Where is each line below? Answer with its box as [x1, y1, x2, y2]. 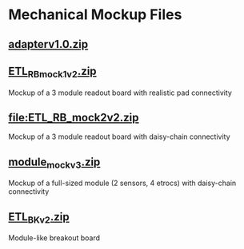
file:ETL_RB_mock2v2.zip [8, 110, 139, 125]
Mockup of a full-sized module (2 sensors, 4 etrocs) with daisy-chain [8, 178, 237, 188]
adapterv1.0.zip [8, 38, 89, 51]
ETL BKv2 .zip [8, 210, 70, 225]
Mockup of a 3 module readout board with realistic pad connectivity [8, 88, 232, 97]
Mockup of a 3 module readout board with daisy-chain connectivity [8, 132, 230, 141]
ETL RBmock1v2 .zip [8, 64, 98, 81]
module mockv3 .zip [8, 155, 101, 171]
